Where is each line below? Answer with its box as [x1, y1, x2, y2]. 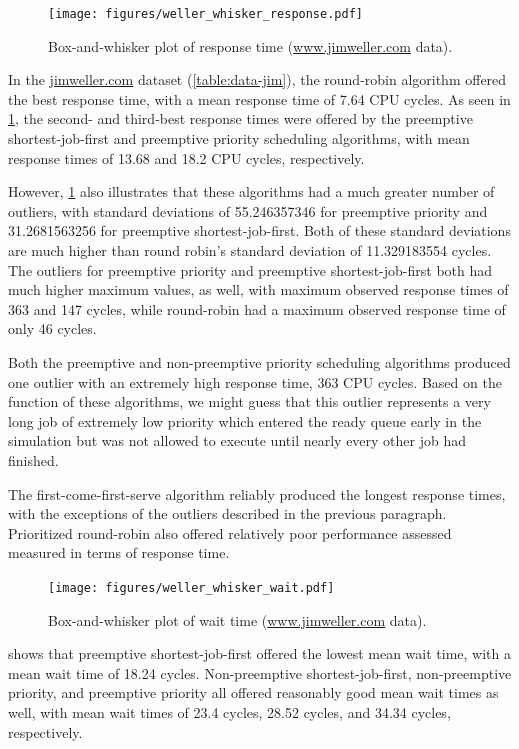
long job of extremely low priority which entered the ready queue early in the [8, 410, 482, 431]
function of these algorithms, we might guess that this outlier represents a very [8, 391, 491, 412]
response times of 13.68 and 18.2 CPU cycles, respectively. [8, 147, 365, 168]
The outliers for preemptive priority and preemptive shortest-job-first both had [8, 259, 493, 280]
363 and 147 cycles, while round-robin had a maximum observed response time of [8, 298, 506, 319]
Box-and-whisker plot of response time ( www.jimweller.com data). [48, 35, 453, 56]
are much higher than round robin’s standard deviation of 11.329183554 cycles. [8, 240, 492, 260]
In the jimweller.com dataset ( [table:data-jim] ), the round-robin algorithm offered [8, 69, 507, 90]
